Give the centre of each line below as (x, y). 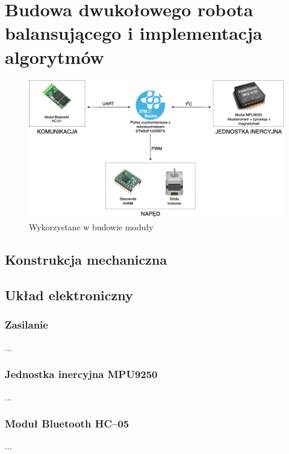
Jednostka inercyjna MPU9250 (81, 374)
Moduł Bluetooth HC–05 (67, 424)
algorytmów (54, 56)
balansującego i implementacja (134, 33)
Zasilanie (26, 325)
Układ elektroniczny (69, 295)
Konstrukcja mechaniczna (86, 260)
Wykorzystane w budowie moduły (91, 227)
